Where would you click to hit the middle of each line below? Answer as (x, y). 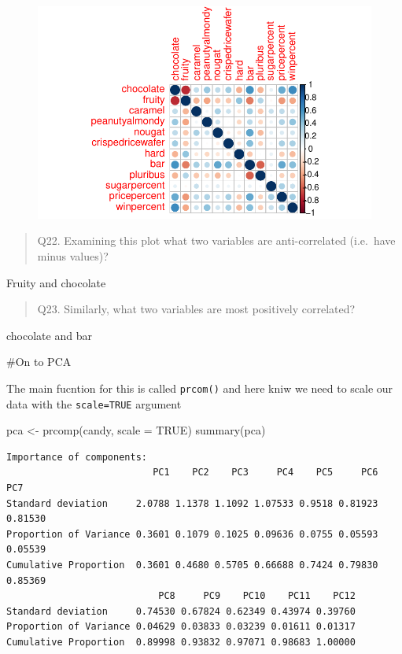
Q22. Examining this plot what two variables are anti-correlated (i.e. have (216, 240)
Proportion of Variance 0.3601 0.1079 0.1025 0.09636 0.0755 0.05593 (192, 534)
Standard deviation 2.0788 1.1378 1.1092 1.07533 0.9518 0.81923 (192, 503)
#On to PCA (39, 362)
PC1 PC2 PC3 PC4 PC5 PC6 (266, 473)
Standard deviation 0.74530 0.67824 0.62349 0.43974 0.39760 (181, 611)
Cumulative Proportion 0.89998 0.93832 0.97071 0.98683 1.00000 (181, 642)
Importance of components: (77, 457)
